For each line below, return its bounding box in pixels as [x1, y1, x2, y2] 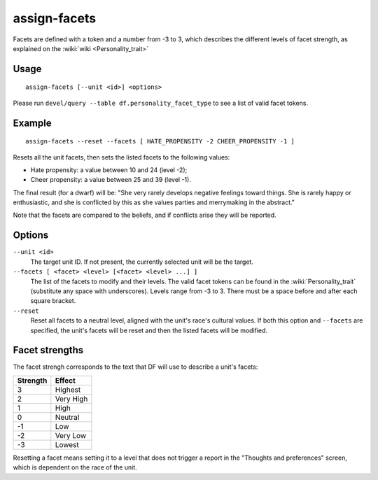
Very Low [55, 430, 87, 440]
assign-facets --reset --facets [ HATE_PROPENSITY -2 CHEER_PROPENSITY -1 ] [25, 137, 295, 146]
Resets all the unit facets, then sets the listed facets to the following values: [13, 153, 230, 161]
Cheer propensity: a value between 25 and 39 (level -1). [30, 176, 192, 184]
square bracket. [30, 297, 76, 305]
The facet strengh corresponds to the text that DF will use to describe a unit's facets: [13, 362, 258, 371]
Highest [55, 385, 81, 395]
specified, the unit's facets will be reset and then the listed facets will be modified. [30, 326, 268, 334]
